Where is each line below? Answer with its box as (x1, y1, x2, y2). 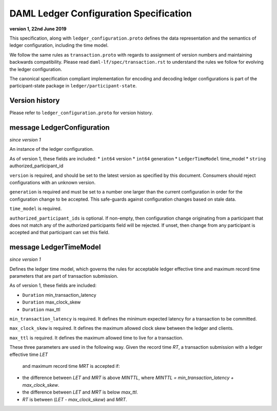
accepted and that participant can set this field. (9, 229, 110, 236)
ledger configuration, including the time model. (9, 42, 109, 48)
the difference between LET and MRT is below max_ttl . (22, 389, 138, 396)
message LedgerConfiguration (9, 123, 110, 132)
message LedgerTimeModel (9, 243, 101, 252)
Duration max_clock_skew (22, 299, 81, 306)
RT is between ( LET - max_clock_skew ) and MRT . (22, 396, 128, 402)
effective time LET (9, 351, 48, 358)
